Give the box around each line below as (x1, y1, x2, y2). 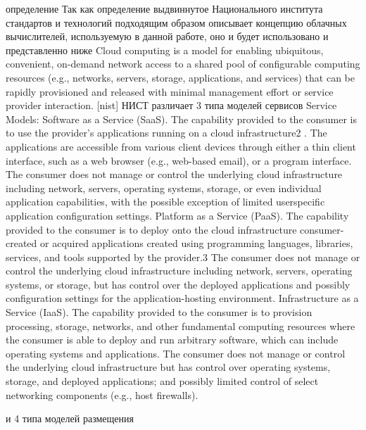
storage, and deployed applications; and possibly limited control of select (6, 374, 319, 388)
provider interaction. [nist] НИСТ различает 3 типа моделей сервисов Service (6, 98, 337, 113)
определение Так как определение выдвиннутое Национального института (6, 1, 323, 15)
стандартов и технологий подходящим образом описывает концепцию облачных (6, 15, 347, 30)
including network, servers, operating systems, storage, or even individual (6, 180, 322, 195)
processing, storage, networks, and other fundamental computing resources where (6, 318, 355, 333)
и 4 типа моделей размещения (6, 411, 134, 426)
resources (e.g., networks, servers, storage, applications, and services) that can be (6, 70, 355, 84)
